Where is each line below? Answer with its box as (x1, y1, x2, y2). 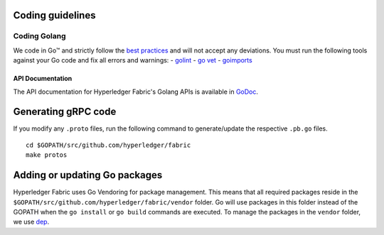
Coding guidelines (13, 9, 96, 21)
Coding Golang (13, 31, 67, 41)
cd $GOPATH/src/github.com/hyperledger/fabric (26, 141, 191, 149)
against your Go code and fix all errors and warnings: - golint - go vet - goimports (13, 56, 252, 65)
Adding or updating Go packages (13, 169, 163, 181)
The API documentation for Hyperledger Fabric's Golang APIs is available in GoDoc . (13, 87, 259, 96)
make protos (26, 151, 68, 159)
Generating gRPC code (13, 106, 117, 118)
